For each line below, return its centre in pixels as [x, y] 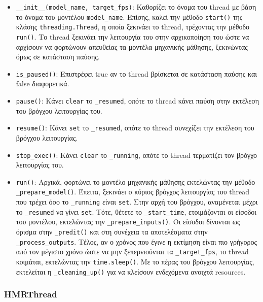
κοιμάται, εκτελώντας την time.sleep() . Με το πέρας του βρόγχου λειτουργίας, [135, 262]
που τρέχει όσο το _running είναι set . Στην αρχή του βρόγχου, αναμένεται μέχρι [137, 202]
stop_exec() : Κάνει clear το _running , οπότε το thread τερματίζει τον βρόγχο [137, 155]
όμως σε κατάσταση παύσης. [58, 57]
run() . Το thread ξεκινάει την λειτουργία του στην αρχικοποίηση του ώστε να [133, 36]
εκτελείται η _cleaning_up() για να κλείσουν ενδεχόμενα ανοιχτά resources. [131, 271]
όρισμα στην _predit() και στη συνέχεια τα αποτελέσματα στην [112, 232]
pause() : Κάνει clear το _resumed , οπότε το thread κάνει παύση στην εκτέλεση [138, 101]
